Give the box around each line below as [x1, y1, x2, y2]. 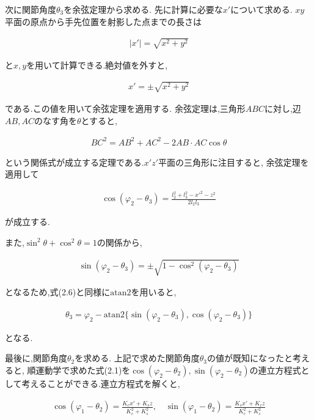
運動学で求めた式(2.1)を [35, 363, 131, 376]
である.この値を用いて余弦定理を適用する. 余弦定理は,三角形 [5, 101, 246, 114]
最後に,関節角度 [5, 352, 67, 364]
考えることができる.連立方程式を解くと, [21, 377, 180, 389]
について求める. [230, 3, 293, 15]
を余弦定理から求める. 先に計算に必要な [64, 3, 223, 15]
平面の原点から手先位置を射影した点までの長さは [5, 15, 202, 28]
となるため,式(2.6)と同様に [5, 286, 111, 298]
